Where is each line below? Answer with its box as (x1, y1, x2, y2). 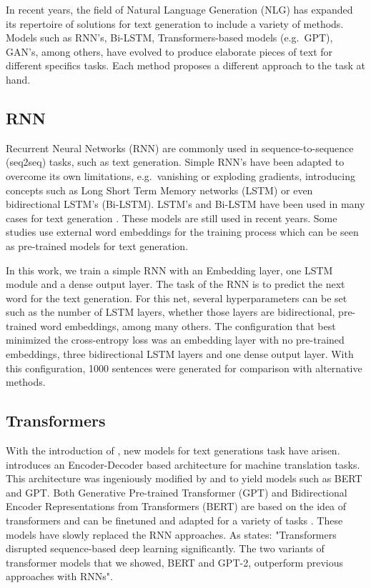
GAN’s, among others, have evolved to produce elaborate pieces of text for (6, 44, 333, 59)
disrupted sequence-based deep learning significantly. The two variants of (6, 541, 325, 556)
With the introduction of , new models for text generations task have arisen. (6, 443, 340, 458)
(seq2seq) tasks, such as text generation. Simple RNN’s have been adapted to (6, 154, 345, 169)
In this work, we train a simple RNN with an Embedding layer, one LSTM (6, 262, 333, 277)
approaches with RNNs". (6, 569, 113, 584)
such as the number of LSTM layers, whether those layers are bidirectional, (6, 304, 335, 319)
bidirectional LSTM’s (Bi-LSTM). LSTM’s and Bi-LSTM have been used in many (6, 196, 365, 211)
